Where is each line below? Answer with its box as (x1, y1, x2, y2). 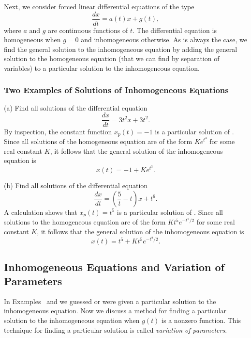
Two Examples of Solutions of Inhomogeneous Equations (4, 83, 229, 96)
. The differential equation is (132, 25, 217, 35)
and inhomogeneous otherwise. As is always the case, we (81, 34, 248, 45)
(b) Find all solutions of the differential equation (4, 180, 148, 191)
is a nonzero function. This (162, 315, 241, 325)
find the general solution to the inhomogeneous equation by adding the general (4, 44, 237, 54)
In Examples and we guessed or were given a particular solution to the (4, 296, 216, 306)
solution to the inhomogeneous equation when (4, 315, 140, 325)
